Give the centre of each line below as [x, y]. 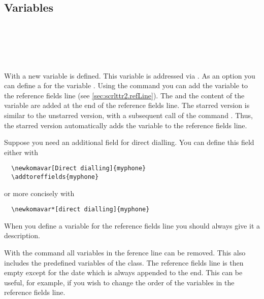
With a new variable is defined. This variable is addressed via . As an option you [130, 75]
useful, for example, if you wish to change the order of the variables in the [119, 282]
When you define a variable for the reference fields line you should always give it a [132, 225]
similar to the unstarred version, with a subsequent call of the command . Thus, [128, 115]
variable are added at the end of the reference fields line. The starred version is [127, 105]
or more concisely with [39, 193]
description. [22, 235]
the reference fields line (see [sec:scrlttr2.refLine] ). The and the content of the [124, 95]
